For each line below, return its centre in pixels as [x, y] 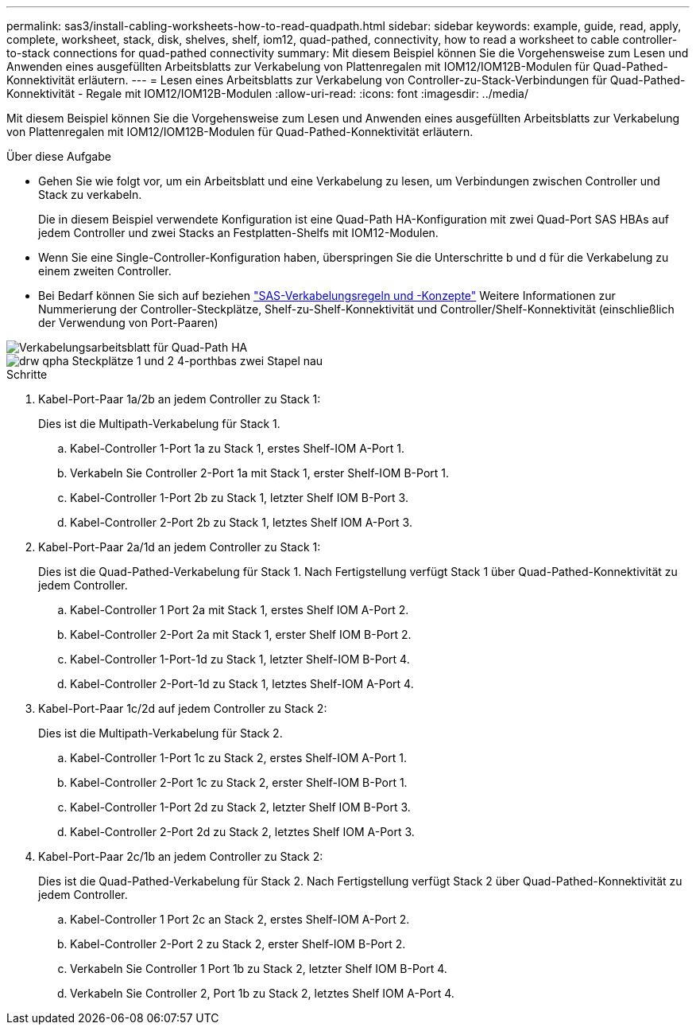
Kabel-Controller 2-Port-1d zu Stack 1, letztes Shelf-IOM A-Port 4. [242, 684]
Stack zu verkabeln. [90, 195]
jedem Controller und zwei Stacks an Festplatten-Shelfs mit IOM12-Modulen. [238, 233]
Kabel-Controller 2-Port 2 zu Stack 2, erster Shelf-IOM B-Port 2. [238, 944]
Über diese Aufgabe [59, 156]
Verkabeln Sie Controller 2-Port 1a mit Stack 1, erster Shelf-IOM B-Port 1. [260, 473]
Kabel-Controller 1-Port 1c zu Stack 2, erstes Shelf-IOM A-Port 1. [238, 758]
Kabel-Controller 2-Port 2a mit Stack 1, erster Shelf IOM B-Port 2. [241, 634]
